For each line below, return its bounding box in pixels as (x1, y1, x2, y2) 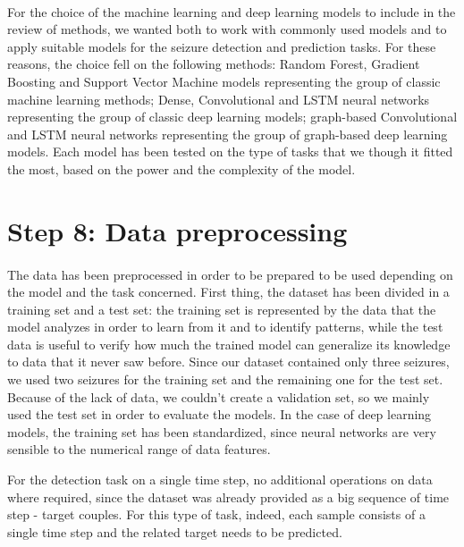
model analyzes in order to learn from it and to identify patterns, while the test (7, 317, 443, 336)
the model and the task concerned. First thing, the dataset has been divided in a (7, 282, 450, 301)
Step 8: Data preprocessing (7, 212, 348, 248)
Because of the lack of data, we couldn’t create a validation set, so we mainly (7, 387, 430, 406)
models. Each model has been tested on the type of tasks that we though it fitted (7, 142, 453, 161)
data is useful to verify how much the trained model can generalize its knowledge (7, 334, 451, 353)
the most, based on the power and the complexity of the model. (7, 159, 356, 178)
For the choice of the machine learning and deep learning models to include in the (7, 2, 456, 21)
